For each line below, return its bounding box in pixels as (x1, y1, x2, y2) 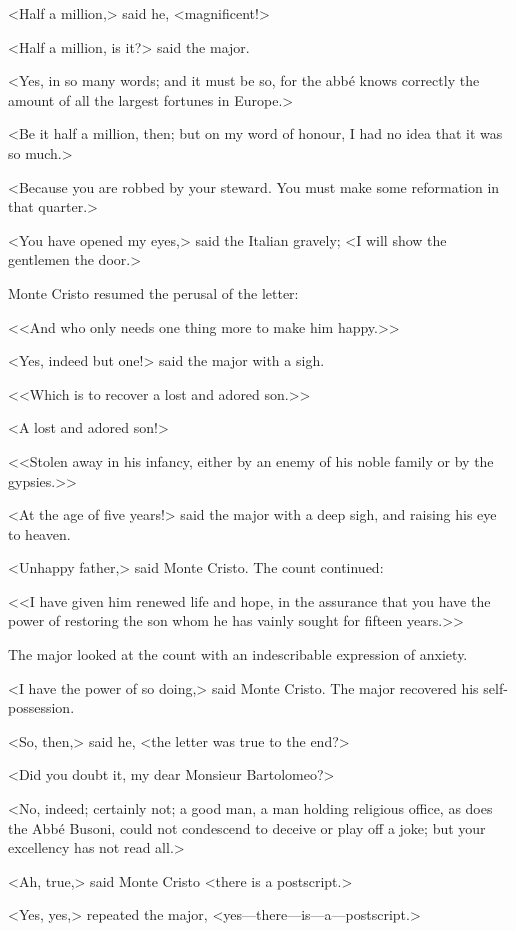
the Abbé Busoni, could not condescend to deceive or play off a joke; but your (8, 817, 486, 838)
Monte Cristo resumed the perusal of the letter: (8, 282, 299, 303)
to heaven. (8, 523, 71, 544)
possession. (8, 697, 75, 718)
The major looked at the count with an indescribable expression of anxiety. (8, 644, 468, 665)
